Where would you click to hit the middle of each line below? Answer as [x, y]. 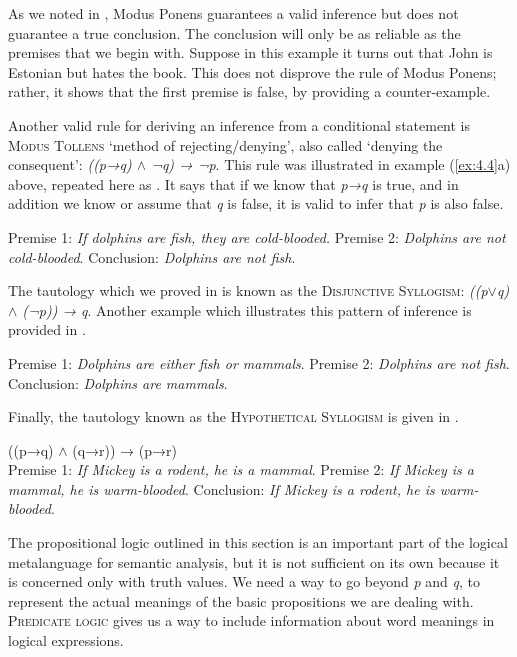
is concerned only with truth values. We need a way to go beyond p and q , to [244, 581]
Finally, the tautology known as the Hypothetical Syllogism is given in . [233, 416]
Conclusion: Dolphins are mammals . [118, 382]
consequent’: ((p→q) [70, 164]
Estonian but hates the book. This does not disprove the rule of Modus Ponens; [252, 71]
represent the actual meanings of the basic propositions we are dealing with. [241, 600]
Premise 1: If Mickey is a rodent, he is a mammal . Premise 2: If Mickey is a [241, 469]
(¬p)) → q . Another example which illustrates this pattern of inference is [247, 309]
